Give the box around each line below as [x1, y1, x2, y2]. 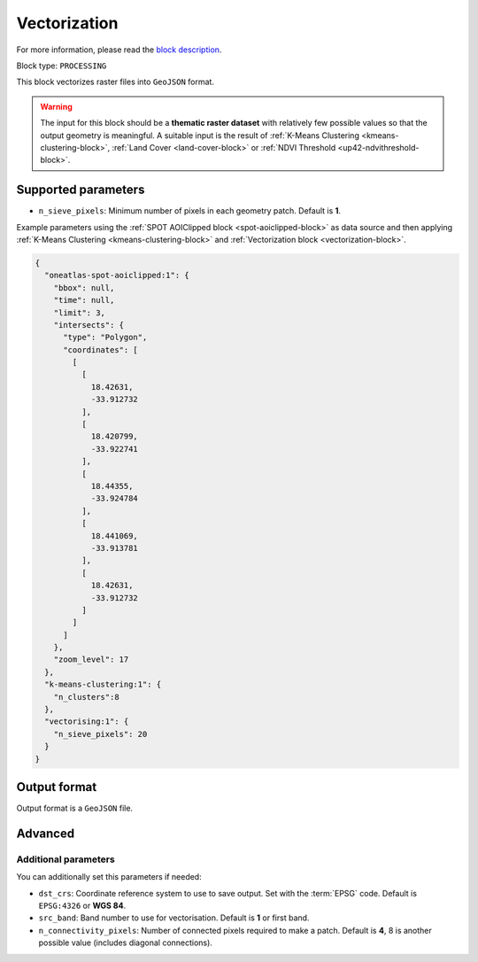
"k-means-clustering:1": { [44, 679, 162, 690]
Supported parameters [16, 182, 145, 198]
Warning [40, 101, 73, 112]
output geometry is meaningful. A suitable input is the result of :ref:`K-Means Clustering [40, 129, 360, 141]
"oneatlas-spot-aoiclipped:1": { [44, 270, 189, 281]
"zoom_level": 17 [53, 655, 129, 664]
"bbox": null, [53, 283, 115, 292]
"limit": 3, [53, 307, 106, 318]
